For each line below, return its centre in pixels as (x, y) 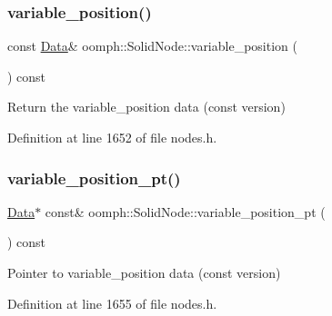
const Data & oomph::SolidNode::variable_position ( (152, 46)
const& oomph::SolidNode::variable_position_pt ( (185, 211)
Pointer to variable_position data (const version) (144, 272)
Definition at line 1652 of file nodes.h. (112, 137)
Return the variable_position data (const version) (146, 107)
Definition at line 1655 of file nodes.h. (112, 303)
